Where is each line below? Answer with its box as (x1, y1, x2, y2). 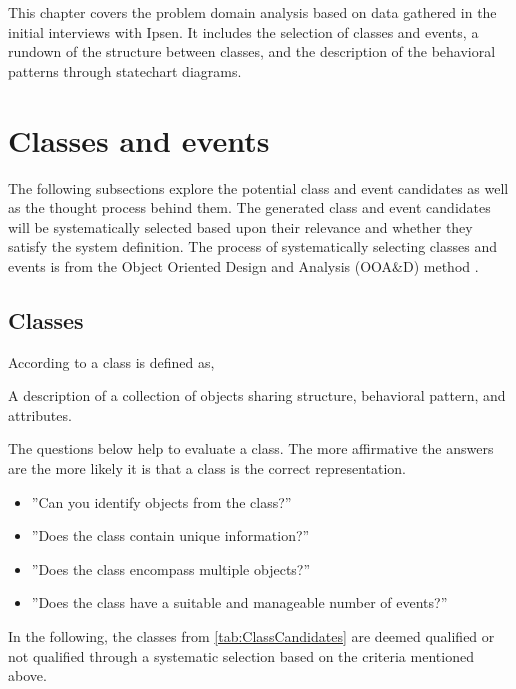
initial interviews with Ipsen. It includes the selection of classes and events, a (8, 21, 479, 42)
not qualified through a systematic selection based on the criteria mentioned (8, 645, 474, 666)
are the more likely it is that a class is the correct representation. (8, 458, 407, 479)
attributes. (8, 404, 72, 425)
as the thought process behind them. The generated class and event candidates (8, 197, 491, 218)
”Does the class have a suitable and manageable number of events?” (31, 592, 448, 613)
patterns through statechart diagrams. (8, 60, 242, 81)
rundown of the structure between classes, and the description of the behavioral (8, 41, 496, 62)
